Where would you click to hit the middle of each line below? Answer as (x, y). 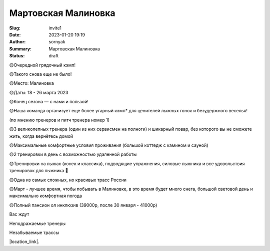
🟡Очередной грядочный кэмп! (42, 65)
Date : (15, 34)
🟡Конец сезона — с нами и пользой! (49, 102)
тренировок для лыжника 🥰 (39, 171)
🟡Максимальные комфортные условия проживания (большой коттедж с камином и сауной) (109, 145)
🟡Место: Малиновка (32, 83)
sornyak (57, 42)
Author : (17, 42)
